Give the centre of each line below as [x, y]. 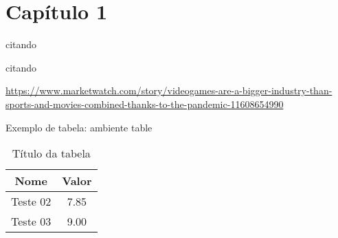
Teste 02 [31, 202]
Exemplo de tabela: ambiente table [79, 127]
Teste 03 [31, 221]
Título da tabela [51, 153]
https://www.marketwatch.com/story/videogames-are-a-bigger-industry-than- [169, 90]
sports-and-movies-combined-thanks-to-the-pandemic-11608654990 [145, 104]
